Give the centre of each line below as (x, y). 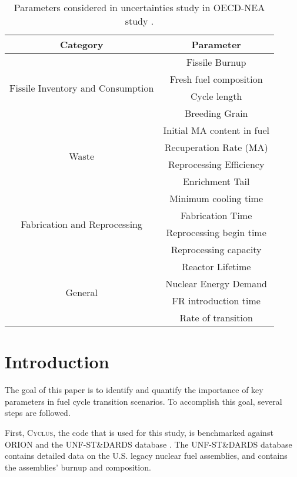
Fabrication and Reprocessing (81, 224)
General (81, 292)
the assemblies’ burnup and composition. (78, 467)
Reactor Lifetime (216, 266)
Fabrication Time (216, 215)
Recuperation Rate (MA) (216, 147)
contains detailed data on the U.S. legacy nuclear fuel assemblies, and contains (146, 456)
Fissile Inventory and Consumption (82, 88)
